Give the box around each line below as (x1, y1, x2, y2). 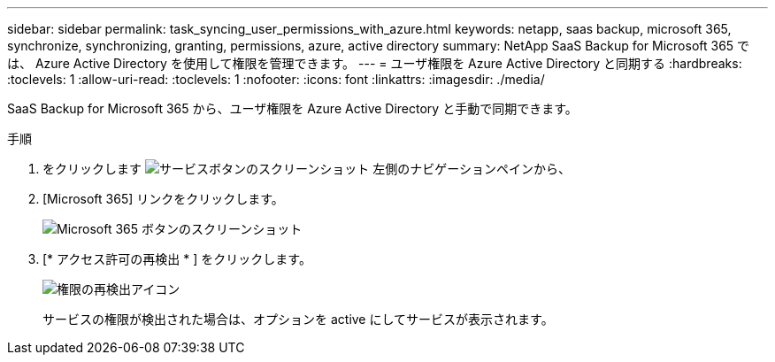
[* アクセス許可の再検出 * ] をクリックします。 (42, 251, 311, 266)
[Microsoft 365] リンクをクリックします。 (42, 191, 284, 206)
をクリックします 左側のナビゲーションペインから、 (42, 161, 571, 176)
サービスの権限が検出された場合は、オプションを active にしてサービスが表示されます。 (42, 312, 554, 327)
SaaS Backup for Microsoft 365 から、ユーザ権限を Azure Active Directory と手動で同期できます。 (7, 101, 578, 116)
